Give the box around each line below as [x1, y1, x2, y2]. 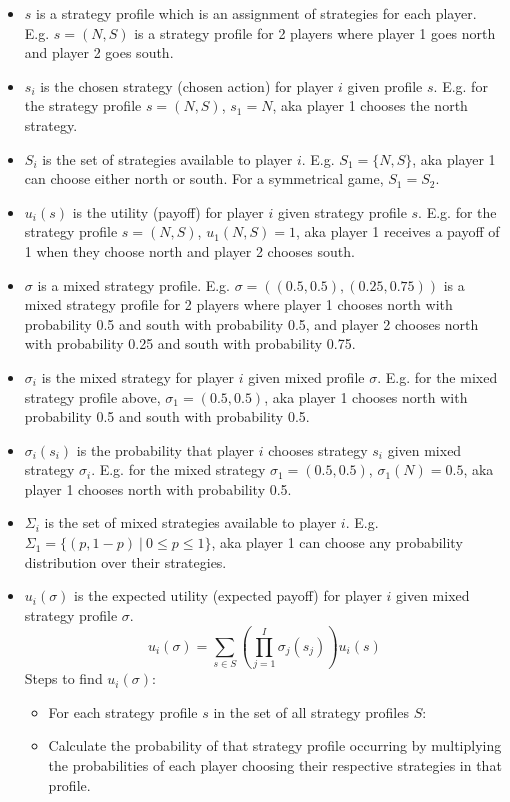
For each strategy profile [48, 701, 198, 722]
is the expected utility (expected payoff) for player [74, 585, 382, 606]
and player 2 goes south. [24, 42, 174, 63]
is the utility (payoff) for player [72, 201, 264, 222]
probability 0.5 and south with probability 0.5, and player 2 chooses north [24, 313, 479, 334]
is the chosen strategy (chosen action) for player [40, 75, 334, 96]
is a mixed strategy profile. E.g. [37, 274, 231, 295]
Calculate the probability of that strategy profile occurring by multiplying [48, 735, 502, 756]
